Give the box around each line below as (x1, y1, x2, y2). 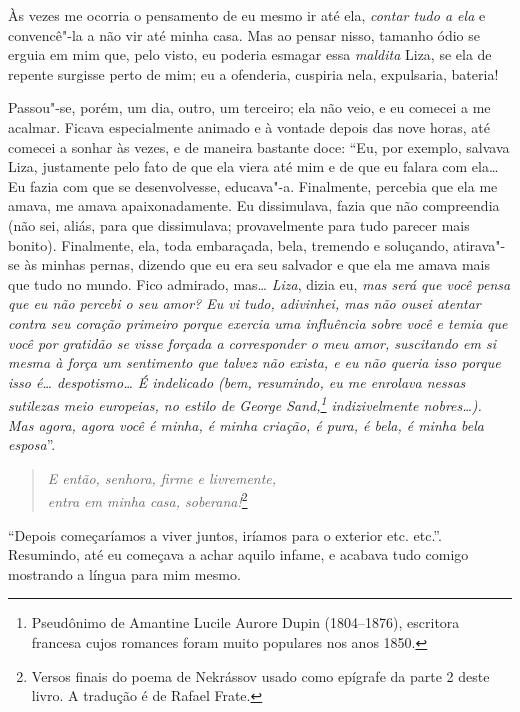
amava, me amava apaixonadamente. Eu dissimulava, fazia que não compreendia (8, 195, 500, 216)
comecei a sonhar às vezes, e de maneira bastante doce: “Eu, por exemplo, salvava (8, 136, 510, 157)
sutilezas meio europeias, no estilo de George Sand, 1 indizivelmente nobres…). (8, 392, 482, 415)
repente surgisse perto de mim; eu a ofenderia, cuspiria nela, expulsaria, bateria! (8, 63, 499, 84)
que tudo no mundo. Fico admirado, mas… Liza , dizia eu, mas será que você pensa (8, 273, 511, 294)
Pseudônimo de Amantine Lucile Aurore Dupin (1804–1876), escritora (31, 612, 460, 633)
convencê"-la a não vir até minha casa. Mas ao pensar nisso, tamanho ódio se (8, 24, 481, 45)
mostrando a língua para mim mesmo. (8, 563, 241, 584)
